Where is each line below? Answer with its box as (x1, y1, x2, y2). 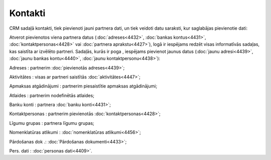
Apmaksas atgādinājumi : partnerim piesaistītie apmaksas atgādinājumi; (9, 83, 158, 89)
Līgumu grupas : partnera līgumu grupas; (9, 120, 95, 126)
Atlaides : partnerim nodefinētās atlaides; (9, 92, 95, 98)
